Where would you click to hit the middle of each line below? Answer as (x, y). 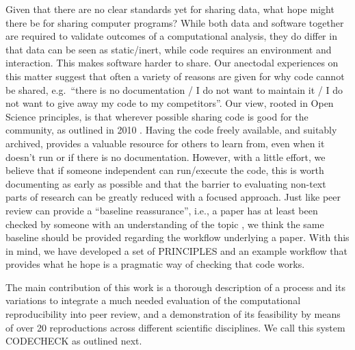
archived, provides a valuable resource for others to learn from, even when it (165, 143)
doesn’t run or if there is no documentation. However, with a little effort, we (166, 157)
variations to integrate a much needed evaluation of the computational (153, 300)
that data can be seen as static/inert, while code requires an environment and (169, 49)
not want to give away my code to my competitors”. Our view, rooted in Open (170, 103)
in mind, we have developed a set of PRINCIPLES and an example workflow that (177, 250)
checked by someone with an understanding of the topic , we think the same (165, 224)
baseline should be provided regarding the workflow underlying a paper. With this (177, 237)
